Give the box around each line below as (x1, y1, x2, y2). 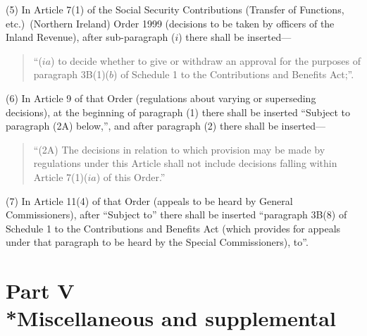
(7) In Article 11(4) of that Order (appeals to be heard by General (6, 193, 293, 208)
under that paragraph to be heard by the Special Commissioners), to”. (6, 235, 309, 249)
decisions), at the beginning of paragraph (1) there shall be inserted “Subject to (6, 104, 350, 119)
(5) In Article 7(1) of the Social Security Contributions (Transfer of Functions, (6, 2, 344, 16)
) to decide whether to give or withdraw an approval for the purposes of (51, 53, 361, 68)
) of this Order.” (96, 169, 166, 184)
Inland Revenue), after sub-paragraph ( (6, 30, 175, 44)
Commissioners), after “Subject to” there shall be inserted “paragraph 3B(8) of (6, 207, 347, 222)
